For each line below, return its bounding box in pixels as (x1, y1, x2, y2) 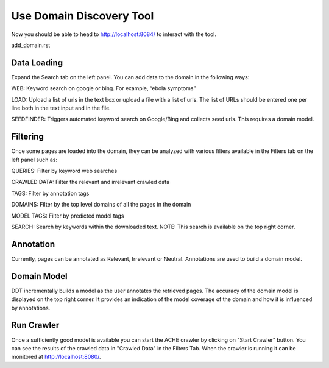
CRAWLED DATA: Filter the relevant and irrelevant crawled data (11, 179, 170, 186)
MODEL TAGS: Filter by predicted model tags (11, 212, 124, 219)
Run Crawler (11, 320, 60, 330)
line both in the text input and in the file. (11, 104, 111, 112)
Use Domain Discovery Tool (11, 9, 154, 23)
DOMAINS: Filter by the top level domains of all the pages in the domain (11, 201, 191, 208)
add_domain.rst (11, 41, 51, 49)
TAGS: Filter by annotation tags (11, 189, 90, 197)
